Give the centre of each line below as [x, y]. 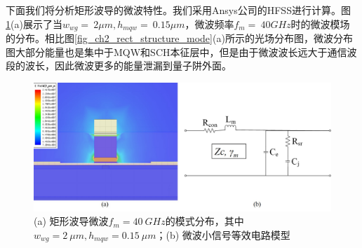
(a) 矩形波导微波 [71, 221]
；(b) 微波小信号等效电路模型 [223, 234]
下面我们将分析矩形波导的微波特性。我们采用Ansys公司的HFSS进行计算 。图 [178, 10]
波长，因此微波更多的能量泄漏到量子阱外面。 [128, 66]
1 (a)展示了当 [34, 23]
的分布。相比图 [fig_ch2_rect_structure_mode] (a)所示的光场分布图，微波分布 [179, 38]
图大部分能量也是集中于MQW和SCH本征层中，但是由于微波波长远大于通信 [176, 51]
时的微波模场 [320, 23]
